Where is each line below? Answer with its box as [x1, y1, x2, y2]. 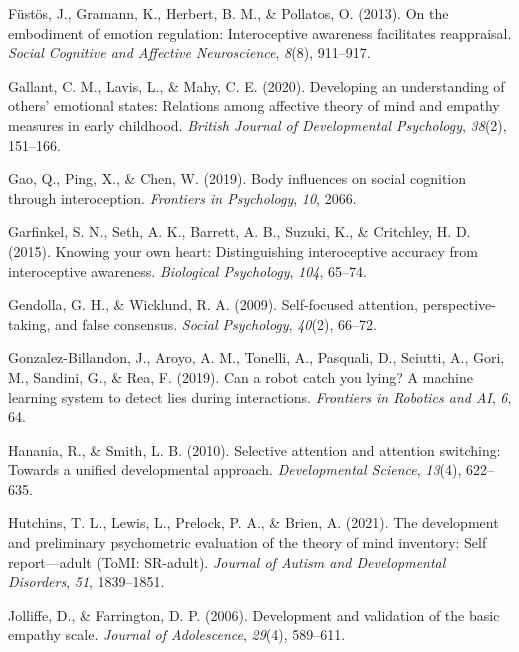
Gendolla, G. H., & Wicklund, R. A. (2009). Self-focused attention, [8, 294, 419, 315]
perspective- [422, 294, 496, 315]
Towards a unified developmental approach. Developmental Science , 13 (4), [8, 459, 462, 480]
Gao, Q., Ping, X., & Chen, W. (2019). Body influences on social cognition [8, 168, 467, 189]
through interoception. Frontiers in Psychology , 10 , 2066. [8, 187, 357, 208]
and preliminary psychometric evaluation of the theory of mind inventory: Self [8, 532, 487, 553]
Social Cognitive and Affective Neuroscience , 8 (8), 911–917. [8, 42, 371, 63]
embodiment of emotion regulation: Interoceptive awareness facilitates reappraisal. [8, 22, 512, 43]
